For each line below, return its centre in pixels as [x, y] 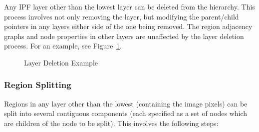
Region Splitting [38, 85]
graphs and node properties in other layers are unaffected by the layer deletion [124, 36]
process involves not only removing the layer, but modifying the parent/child [122, 16]
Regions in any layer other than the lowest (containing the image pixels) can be [126, 103]
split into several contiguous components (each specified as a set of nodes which [126, 113]
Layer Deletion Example [61, 62]
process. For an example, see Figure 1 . [63, 46]
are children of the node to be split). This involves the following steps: [111, 123]
